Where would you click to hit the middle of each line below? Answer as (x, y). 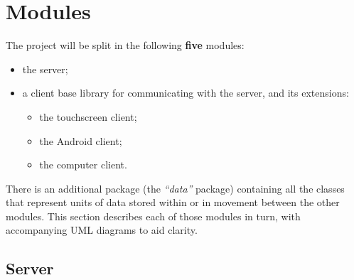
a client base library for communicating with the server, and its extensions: (186, 93)
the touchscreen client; (88, 116)
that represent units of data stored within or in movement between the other (173, 202)
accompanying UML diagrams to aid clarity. (102, 230)
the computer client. (83, 165)
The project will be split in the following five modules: (125, 45)
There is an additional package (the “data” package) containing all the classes (175, 188)
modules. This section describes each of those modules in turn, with (153, 216)
